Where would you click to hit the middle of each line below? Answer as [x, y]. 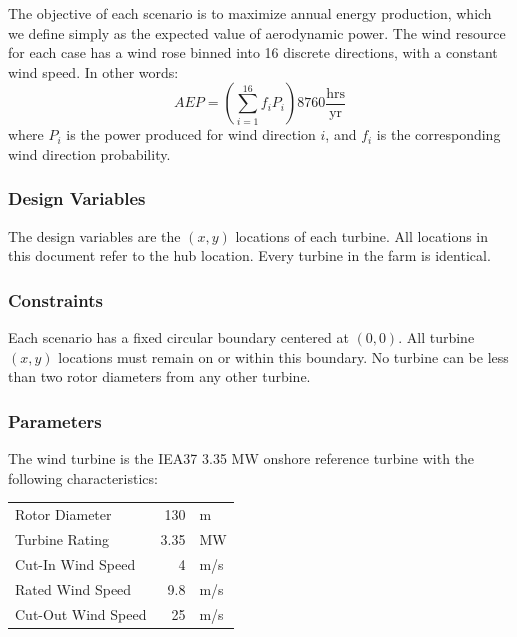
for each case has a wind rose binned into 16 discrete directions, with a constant [253, 52]
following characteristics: [83, 477]
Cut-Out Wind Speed [81, 613]
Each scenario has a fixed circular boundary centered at [178, 337]
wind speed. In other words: [93, 71]
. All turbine [436, 337]
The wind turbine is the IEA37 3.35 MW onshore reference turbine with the [241, 458]
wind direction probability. [89, 153]
